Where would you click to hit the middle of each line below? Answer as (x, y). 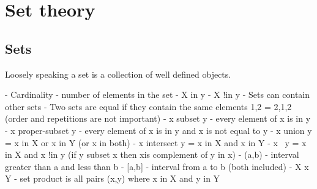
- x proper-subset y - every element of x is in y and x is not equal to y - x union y (158, 130)
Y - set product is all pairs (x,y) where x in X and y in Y (113, 178)
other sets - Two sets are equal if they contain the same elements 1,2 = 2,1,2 (148, 106)
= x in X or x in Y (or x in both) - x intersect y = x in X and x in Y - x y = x (156, 142)
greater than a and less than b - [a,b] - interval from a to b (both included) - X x (157, 166)
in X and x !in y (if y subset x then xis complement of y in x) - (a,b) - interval (152, 154)
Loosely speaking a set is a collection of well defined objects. (118, 74)
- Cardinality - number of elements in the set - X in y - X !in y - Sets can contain (158, 94)
